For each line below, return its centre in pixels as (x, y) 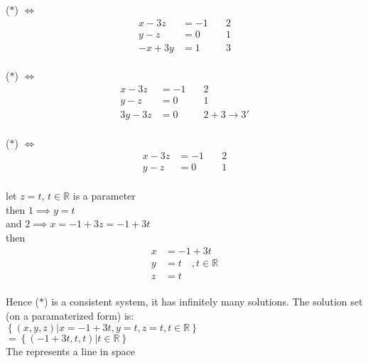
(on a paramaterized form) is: (70, 315)
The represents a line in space (70, 351)
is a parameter (104, 196)
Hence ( (23, 302)
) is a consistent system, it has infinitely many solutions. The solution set (204, 302)
